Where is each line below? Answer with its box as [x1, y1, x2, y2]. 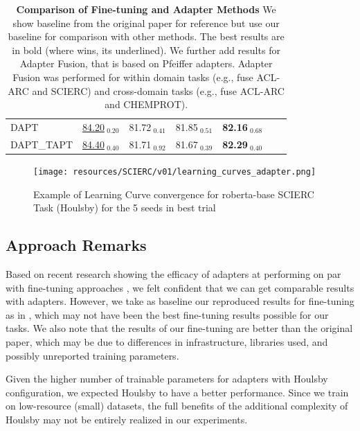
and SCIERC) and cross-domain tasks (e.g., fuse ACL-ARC [32, 83, 285, 98]
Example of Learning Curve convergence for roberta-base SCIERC [33, 186, 314, 201]
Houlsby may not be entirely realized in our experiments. [6, 412, 248, 426]
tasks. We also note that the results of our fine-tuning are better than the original [6, 321, 353, 335]
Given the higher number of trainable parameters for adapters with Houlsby [6, 371, 328, 386]
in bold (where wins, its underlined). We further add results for [12, 42, 280, 57]
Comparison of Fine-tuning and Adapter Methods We [16, 2, 276, 16]
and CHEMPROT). [105, 97, 188, 112]
